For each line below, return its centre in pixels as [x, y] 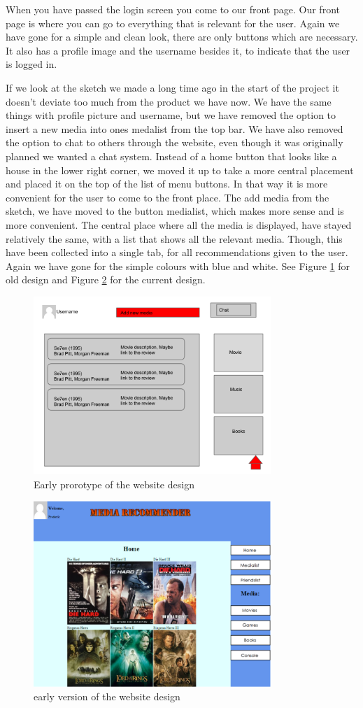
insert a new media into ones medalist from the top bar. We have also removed [175, 128]
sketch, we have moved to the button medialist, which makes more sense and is [175, 211]
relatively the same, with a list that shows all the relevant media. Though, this [174, 238]
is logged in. [31, 64]
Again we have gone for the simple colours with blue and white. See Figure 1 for [178, 265]
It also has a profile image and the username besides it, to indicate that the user [178, 50]
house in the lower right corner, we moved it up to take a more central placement [180, 170]
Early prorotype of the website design [114, 484]
